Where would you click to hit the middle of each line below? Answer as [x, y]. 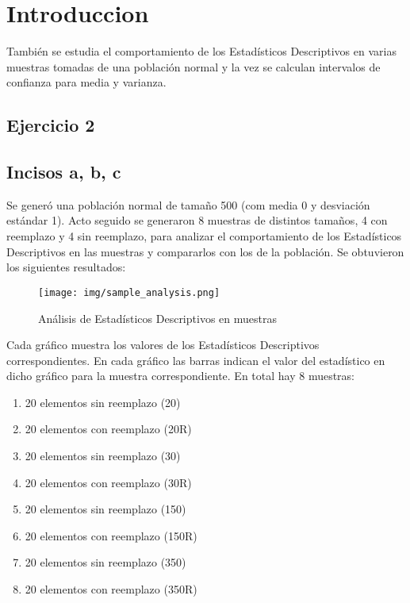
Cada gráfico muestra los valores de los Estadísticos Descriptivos [163, 345]
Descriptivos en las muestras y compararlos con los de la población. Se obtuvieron [205, 251]
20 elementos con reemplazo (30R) [108, 482]
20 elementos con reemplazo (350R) [111, 589]
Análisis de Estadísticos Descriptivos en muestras [157, 318]
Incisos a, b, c [64, 172]
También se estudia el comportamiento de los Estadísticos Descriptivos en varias [201, 51]
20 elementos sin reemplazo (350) [105, 562]
